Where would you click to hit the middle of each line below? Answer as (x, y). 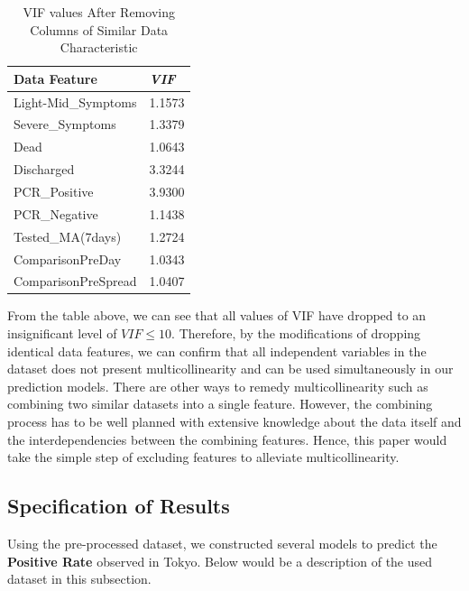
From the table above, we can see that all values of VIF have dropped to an (217, 315)
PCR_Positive (54, 191)
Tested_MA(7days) (68, 236)
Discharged (44, 169)
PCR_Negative (56, 213)
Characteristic (99, 47)
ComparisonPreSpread (75, 281)
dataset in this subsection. (79, 579)
